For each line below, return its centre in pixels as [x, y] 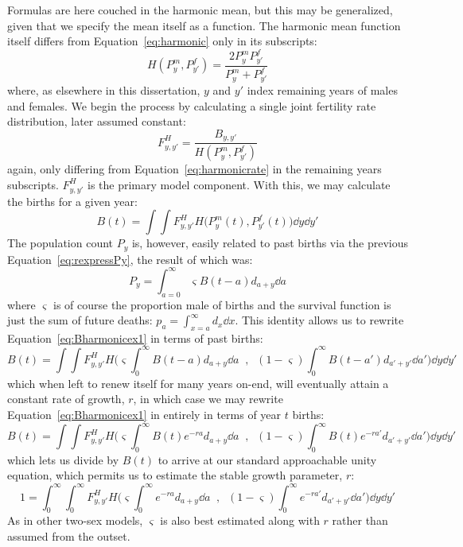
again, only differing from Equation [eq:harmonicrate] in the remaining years [195, 169]
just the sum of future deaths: [80, 320]
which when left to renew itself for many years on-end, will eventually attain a [198, 383]
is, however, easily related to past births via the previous [270, 243]
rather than [360, 520]
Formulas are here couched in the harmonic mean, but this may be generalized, [200, 10]
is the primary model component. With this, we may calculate [239, 184]
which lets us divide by [63, 459]
